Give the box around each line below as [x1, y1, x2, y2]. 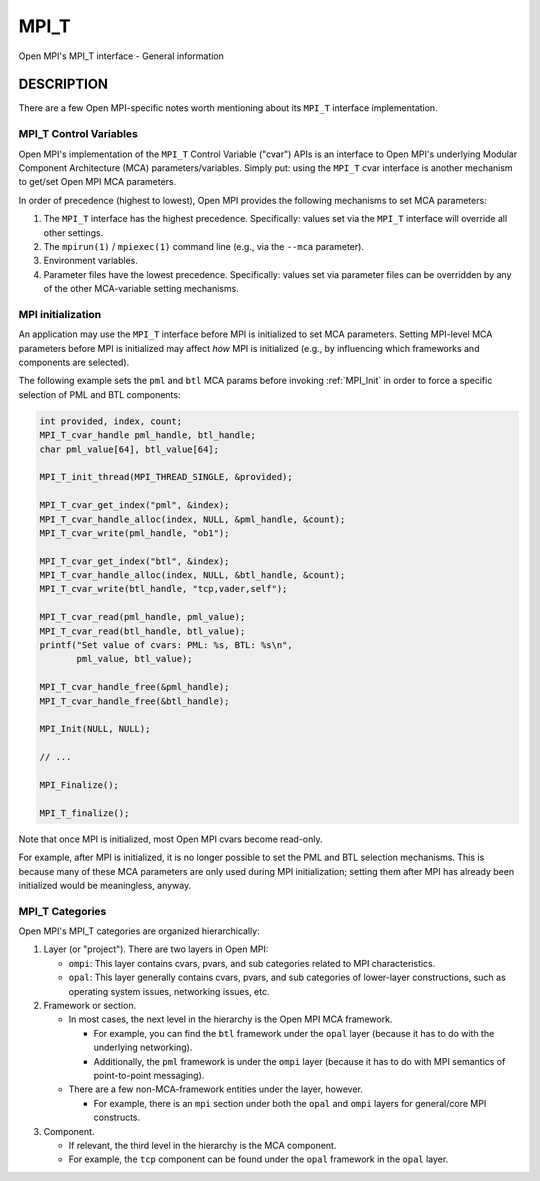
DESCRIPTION [18, 76, 109, 93]
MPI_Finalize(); [39, 779, 120, 790]
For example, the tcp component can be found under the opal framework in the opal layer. [68, 1153, 449, 1165]
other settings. [43, 226, 104, 239]
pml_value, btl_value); [76, 653, 194, 665]
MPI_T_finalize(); [39, 807, 130, 819]
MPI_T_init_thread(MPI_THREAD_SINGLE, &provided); [39, 471, 294, 483]
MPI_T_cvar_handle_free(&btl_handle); [39, 695, 230, 707]
